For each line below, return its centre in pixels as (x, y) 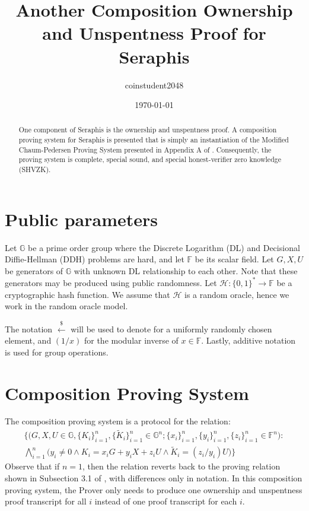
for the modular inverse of (131, 340)
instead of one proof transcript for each (166, 501)
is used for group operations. (57, 352)
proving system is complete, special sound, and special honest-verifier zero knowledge (150, 159)
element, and (28, 340)
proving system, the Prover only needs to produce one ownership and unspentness (154, 489)
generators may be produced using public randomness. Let (111, 282)
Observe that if (32, 466)
